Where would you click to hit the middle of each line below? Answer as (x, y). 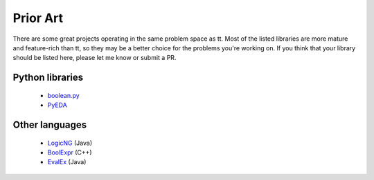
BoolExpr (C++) (70, 152)
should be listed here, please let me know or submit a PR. (95, 58)
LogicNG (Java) (70, 143)
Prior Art (38, 18)
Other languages (50, 124)
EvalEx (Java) (67, 162)
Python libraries (48, 78)
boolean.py (63, 95)
